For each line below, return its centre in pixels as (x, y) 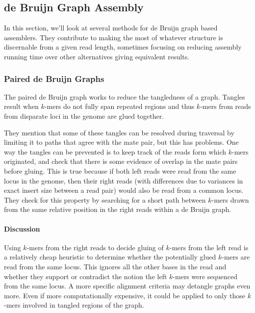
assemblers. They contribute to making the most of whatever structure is (114, 37)
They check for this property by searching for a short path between (105, 199)
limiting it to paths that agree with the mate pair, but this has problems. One (121, 142)
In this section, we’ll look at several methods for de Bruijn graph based (111, 28)
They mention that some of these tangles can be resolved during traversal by (119, 132)
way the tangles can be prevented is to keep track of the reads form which (115, 151)
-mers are (236, 257)
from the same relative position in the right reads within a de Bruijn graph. (118, 209)
